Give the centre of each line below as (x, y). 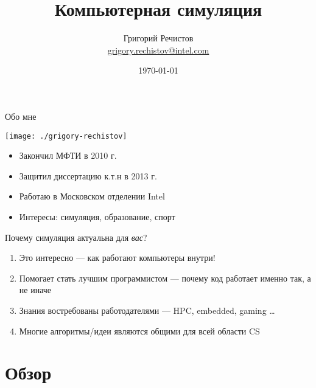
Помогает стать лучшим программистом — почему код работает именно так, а (165, 278)
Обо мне (21, 116)
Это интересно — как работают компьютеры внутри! (117, 258)
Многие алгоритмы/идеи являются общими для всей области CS (139, 331)
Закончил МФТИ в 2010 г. (68, 155)
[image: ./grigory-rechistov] (66, 136)
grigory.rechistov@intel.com (158, 50)
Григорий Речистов (158, 38)
